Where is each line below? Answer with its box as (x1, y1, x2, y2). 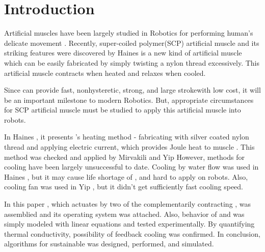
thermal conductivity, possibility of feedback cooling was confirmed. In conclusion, (4, 228, 260, 239)
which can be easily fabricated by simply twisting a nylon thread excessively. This (4, 57, 260, 68)
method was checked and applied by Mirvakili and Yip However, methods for (4, 151, 245, 162)
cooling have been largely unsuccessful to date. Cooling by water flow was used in (4, 161, 259, 172)
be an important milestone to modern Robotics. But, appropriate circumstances (4, 94, 254, 105)
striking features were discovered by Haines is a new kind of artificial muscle (4, 47, 242, 58)
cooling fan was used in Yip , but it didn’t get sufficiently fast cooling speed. (4, 181, 244, 192)
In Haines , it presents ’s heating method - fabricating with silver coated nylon (4, 131, 249, 142)
